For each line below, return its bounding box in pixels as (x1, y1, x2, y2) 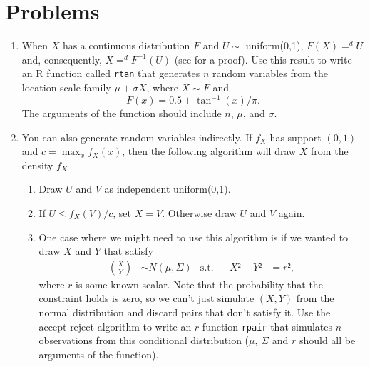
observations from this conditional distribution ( (38, 333, 250, 348)
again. (278, 206, 305, 221)
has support (269, 129, 322, 144)
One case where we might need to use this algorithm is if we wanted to (38, 229, 349, 244)
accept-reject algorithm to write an (38, 318, 192, 333)
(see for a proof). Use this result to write (174, 51, 352, 66)
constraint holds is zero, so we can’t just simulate (38, 291, 255, 306)
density (21, 157, 53, 172)
